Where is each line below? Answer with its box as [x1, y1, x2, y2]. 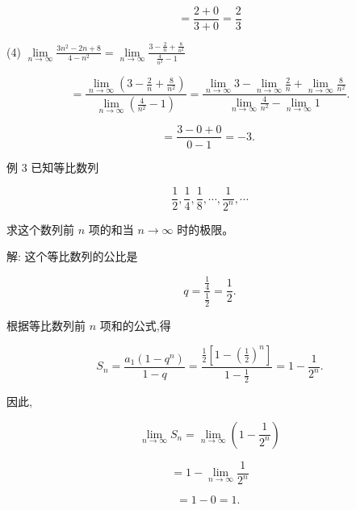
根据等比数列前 [6, 317, 86, 334]
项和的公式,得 [99, 317, 171, 334]
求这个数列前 [6, 220, 74, 237]
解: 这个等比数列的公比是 [6, 248, 138, 265]
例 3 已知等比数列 [6, 158, 99, 175]
